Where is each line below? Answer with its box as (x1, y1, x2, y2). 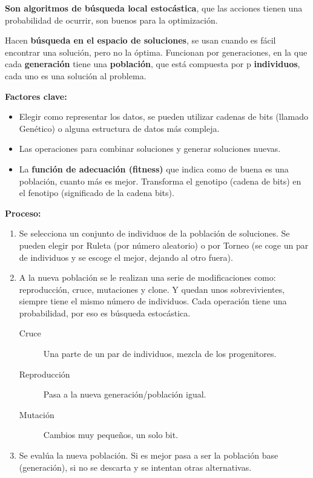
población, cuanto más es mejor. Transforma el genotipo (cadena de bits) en (19, 174, 301, 187)
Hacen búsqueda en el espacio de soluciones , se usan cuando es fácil (5, 34, 276, 47)
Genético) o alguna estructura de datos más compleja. (19, 122, 220, 134)
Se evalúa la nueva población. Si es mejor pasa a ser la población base (19, 449, 278, 462)
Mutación (19, 408, 54, 421)
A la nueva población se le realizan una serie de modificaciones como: (19, 271, 276, 284)
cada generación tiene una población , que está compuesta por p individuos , (5, 57, 300, 70)
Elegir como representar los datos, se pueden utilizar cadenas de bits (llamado (19, 110, 309, 123)
